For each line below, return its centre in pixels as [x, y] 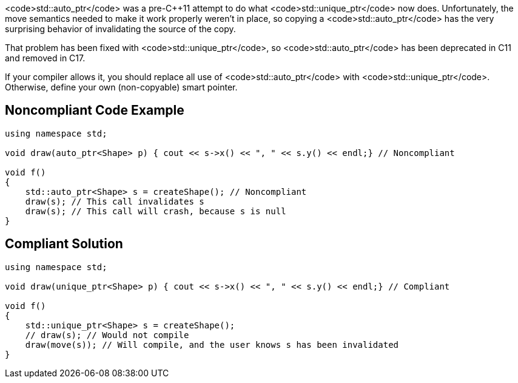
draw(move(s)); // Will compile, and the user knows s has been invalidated [212, 344]
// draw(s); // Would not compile [107, 335]
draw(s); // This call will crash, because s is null [156, 211]
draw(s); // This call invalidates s [115, 201]
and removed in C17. [45, 58]
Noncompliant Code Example [95, 110]
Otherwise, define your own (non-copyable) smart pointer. [121, 87]
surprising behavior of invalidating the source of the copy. [120, 29]
